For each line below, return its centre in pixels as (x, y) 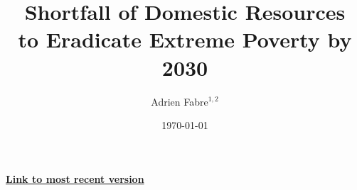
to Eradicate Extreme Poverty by (185, 39)
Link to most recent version (75, 178)
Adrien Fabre (180, 101)
